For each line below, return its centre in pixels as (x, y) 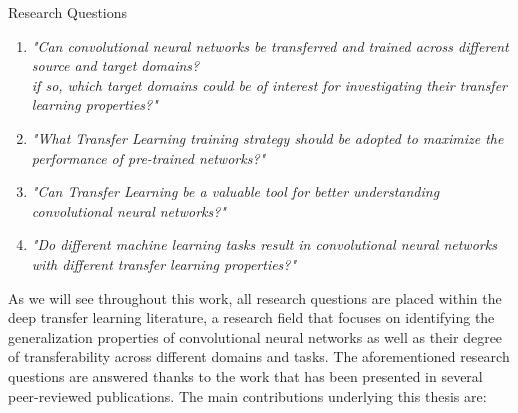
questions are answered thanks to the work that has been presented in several (245, 375)
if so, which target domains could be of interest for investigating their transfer (269, 84)
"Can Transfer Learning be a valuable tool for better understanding (235, 191)
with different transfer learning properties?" (164, 263)
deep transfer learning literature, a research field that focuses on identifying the (251, 317)
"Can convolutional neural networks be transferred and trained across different (270, 45)
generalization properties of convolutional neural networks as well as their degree (255, 336)
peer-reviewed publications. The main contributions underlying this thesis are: (247, 395)
